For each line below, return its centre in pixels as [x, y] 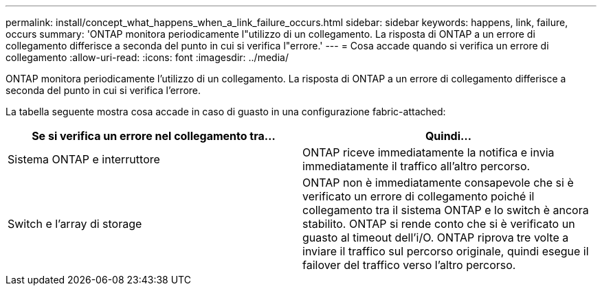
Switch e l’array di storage [75, 224]
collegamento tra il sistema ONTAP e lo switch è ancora [446, 210]
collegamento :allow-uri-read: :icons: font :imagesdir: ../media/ [147, 57]
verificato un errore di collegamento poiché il [419, 196]
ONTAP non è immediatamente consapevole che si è [438, 183]
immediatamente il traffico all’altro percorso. [416, 166]
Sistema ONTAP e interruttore [84, 159]
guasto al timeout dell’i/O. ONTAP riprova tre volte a [436, 237]
